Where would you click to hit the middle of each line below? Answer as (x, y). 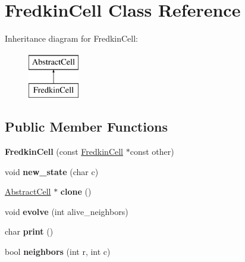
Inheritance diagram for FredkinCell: (71, 38)
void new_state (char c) (52, 171)
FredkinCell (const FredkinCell (64, 152)
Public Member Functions (86, 127)
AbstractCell (28, 191)
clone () (76, 191)
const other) (152, 152)
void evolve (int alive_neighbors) (67, 211)
